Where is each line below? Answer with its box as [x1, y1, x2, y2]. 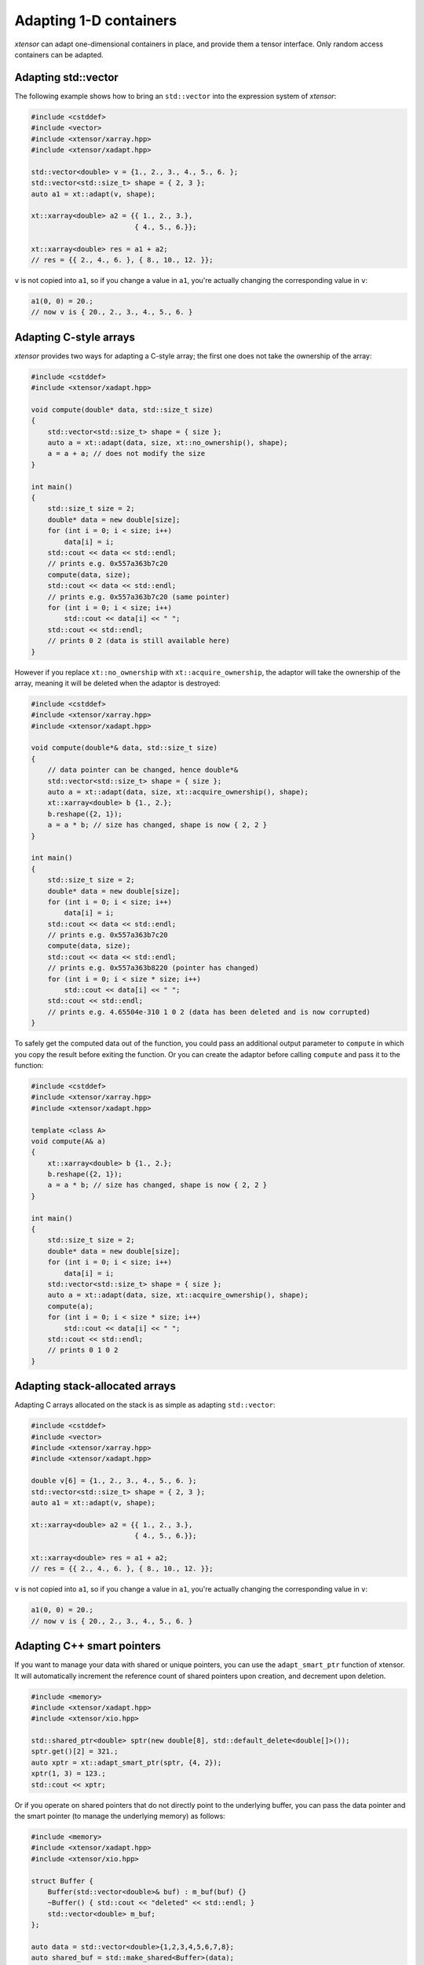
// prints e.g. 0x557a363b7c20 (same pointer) [47, 592, 231, 601]
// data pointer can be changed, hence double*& [47, 766, 239, 774]
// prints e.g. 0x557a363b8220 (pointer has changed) [47, 964, 259, 972]
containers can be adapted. [14, 50, 104, 59]
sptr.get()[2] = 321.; [31, 1747, 119, 1756]
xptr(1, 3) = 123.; [31, 1769, 106, 1778]
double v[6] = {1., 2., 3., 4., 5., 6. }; [31, 1476, 197, 1486]
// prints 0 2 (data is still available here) [47, 637, 231, 645]
